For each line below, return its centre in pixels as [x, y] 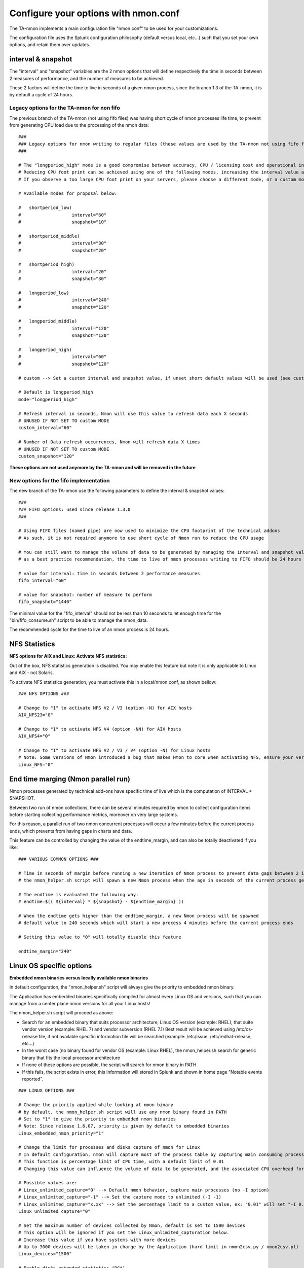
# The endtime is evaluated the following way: [79, 894]
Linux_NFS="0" [36, 764]
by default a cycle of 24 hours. [41, 95]
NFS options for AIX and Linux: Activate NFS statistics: [68, 656]
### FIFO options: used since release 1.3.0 [75, 509]
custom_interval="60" [45, 428]
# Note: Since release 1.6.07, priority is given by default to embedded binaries [124, 1126]
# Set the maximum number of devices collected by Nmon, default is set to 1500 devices [132, 1225]
